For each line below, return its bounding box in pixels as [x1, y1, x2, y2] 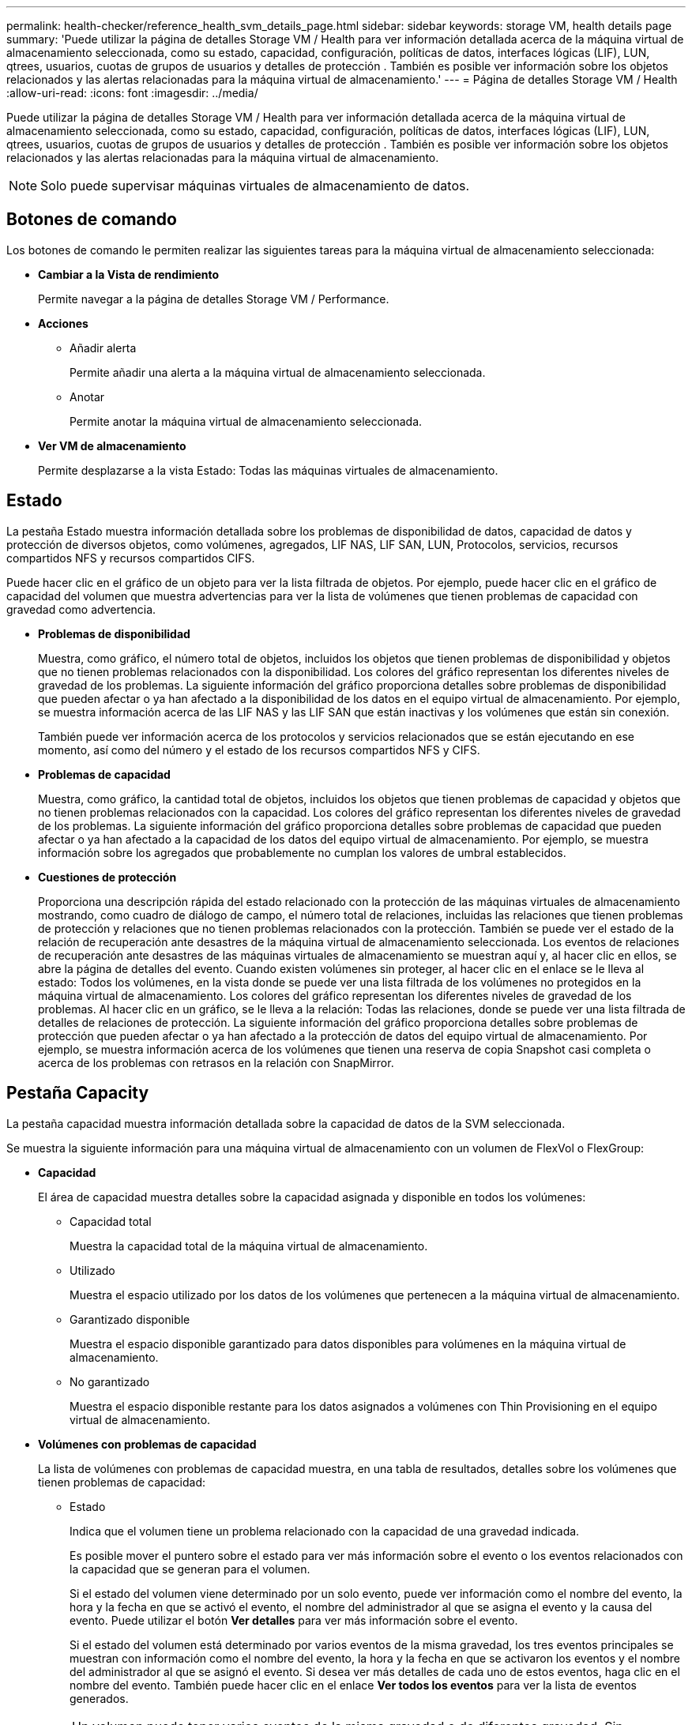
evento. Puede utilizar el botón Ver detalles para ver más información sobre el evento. [70, 1613, 518, 1627]
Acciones [38, 316, 88, 330]
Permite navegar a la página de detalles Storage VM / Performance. [38, 291, 389, 306]
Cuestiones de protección [38, 870, 177, 884]
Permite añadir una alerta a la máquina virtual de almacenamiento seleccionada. [70, 365, 486, 379]
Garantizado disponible [70, 1312, 190, 1326]
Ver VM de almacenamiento [38, 438, 186, 453]
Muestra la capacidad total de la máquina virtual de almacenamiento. [70, 1238, 428, 1253]
